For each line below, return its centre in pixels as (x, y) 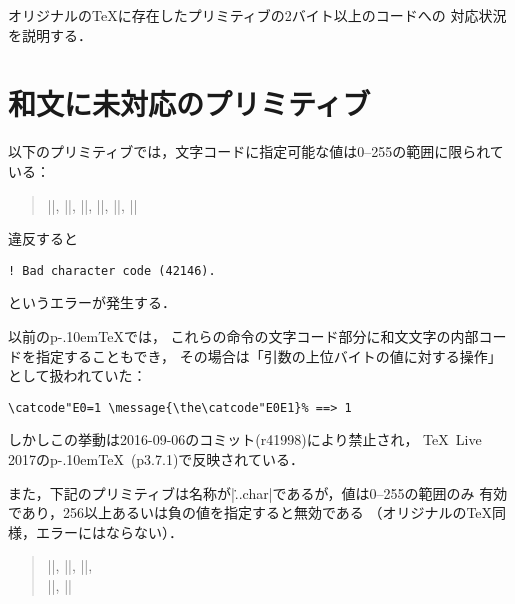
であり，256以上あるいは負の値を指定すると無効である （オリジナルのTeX (250, 512)
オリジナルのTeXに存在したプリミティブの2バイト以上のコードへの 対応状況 (257, 15)
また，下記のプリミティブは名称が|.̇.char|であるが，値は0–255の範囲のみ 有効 (258, 492)
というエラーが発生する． (92, 302)
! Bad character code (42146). (112, 270)
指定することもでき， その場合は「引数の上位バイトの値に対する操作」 (268, 355)
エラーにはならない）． (109, 531)
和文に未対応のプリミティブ (189, 103)
